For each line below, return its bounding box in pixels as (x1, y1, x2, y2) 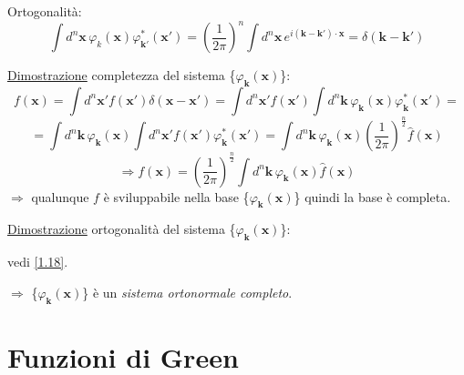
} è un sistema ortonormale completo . (82, 282, 293, 301)
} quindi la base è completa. (294, 187, 451, 206)
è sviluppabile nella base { (103, 187, 250, 206)
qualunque (31, 187, 89, 206)
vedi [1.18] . (7, 252, 68, 271)
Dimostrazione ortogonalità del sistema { (7, 219, 236, 238)
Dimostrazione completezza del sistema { (7, 66, 236, 85)
